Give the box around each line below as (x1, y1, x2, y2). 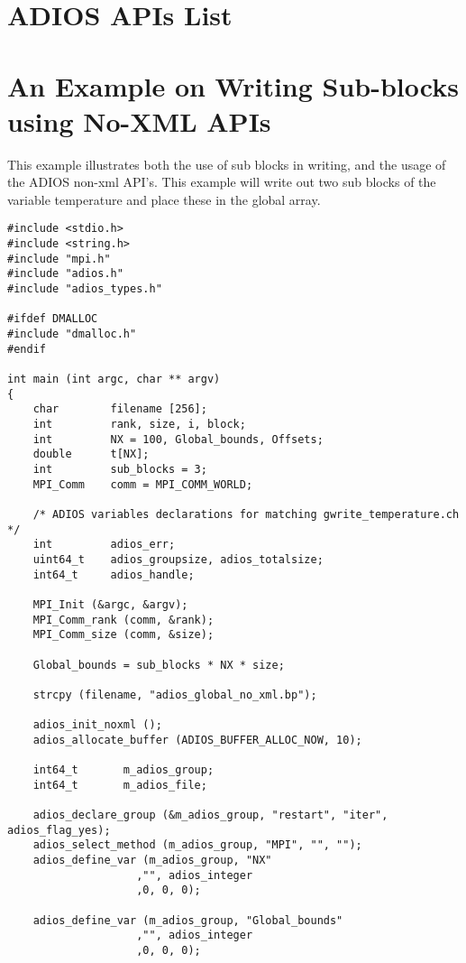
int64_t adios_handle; (32, 568, 195, 581)
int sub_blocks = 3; (32, 462, 207, 476)
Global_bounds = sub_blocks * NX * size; (32, 658, 285, 671)
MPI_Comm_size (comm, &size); (32, 628, 215, 642)
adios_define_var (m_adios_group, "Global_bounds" (32, 913, 343, 927)
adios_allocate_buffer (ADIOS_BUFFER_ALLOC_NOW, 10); (32, 733, 362, 746)
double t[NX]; (32, 448, 150, 461)
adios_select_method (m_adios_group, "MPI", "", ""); (32, 838, 362, 852)
